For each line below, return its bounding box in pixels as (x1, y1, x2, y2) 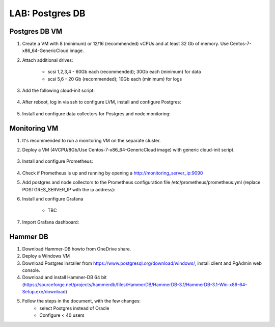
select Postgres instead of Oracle (39, 305, 109, 311)
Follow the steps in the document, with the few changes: (22, 298, 141, 304)
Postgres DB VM (9, 27, 63, 36)
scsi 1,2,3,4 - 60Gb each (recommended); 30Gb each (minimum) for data (47, 69, 201, 75)
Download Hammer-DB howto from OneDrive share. (22, 245, 131, 252)
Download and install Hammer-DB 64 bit (22, 274, 107, 281)
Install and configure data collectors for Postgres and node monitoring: (22, 110, 171, 117)
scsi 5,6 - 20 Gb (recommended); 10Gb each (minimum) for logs (47, 76, 182, 82)
